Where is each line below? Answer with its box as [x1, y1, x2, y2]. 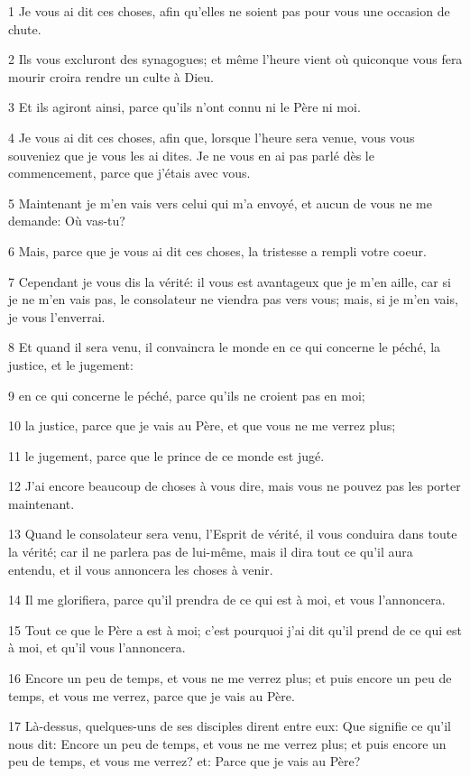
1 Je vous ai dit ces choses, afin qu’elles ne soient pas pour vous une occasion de [8, 2, 450, 20]
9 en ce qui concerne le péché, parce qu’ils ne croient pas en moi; [8, 385, 365, 404]
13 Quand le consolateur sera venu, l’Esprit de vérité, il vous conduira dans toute [8, 524, 457, 543]
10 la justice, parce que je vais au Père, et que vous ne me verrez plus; [8, 416, 396, 435]
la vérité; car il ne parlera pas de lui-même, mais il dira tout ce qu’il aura [8, 542, 413, 561]
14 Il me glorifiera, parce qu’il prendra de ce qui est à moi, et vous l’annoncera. [8, 590, 446, 609]
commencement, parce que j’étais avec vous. [8, 163, 251, 182]
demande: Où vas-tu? [8, 211, 125, 230]
